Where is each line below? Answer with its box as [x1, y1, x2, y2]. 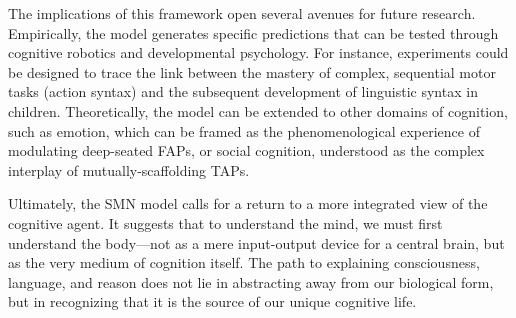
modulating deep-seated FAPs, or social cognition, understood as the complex [8, 140, 485, 161]
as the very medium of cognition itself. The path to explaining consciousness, [8, 252, 480, 273]
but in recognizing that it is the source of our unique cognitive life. [8, 291, 417, 312]
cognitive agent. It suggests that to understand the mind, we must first [8, 212, 443, 233]
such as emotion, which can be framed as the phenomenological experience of [8, 120, 480, 141]
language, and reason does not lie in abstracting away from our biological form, [8, 271, 494, 292]
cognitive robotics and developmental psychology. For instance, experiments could [8, 42, 509, 63]
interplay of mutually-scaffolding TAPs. [8, 159, 250, 180]
